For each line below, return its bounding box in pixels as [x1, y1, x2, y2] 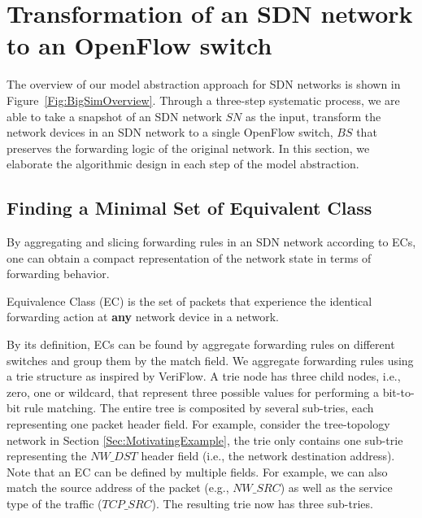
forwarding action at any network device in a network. [7, 308, 279, 325]
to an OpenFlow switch [7, 28, 272, 62]
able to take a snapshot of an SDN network [7, 107, 222, 124]
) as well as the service [280, 479, 393, 496]
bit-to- [382, 383, 415, 400]
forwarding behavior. [7, 265, 110, 282]
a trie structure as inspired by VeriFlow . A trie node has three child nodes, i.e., [7, 368, 401, 385]
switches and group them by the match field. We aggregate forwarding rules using [7, 351, 414, 368]
